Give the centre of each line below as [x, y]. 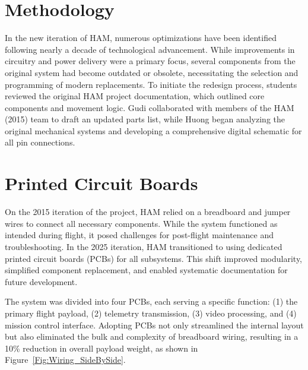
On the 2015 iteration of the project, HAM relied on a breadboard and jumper [148, 212]
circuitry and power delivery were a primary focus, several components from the [150, 61]
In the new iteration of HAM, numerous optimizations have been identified [141, 38]
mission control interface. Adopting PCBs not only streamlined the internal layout [154, 325]
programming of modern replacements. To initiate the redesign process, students [151, 84]
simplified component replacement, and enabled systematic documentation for [146, 270]
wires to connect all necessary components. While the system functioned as [141, 223]
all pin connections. [40, 142]
